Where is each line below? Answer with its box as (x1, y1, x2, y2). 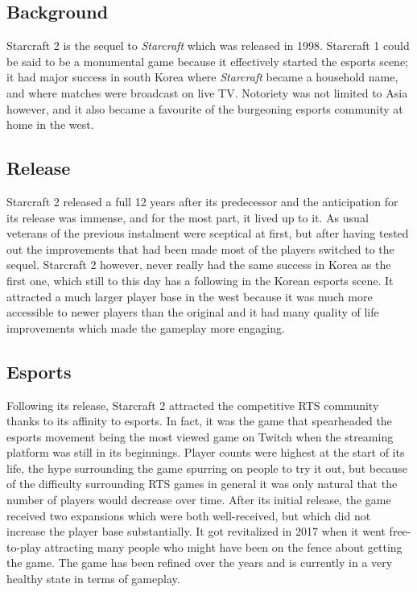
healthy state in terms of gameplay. (6, 570, 180, 587)
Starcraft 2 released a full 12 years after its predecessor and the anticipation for (6, 193, 398, 209)
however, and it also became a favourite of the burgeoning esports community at (6, 100, 403, 117)
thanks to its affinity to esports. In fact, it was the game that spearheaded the (6, 412, 392, 429)
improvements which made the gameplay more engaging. (6, 319, 285, 336)
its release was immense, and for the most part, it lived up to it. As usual (6, 209, 369, 226)
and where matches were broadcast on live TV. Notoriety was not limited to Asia (6, 84, 408, 101)
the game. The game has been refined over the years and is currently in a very (6, 554, 393, 571)
